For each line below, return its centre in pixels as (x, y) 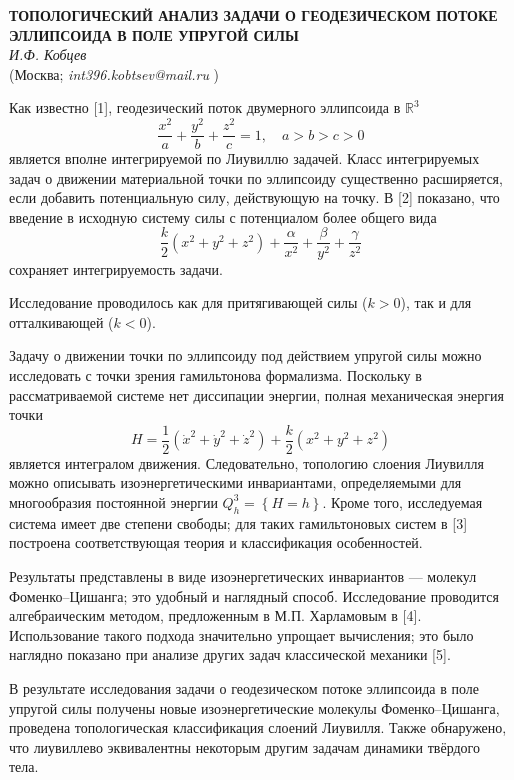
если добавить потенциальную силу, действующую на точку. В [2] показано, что (254, 197)
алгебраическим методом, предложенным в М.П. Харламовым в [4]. (215, 615)
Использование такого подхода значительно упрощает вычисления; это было (241, 634)
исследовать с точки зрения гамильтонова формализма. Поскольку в (215, 374)
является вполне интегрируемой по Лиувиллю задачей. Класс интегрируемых (244, 158)
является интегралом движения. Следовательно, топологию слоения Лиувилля (246, 462)
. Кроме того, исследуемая (402, 501)
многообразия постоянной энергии (113, 501)
